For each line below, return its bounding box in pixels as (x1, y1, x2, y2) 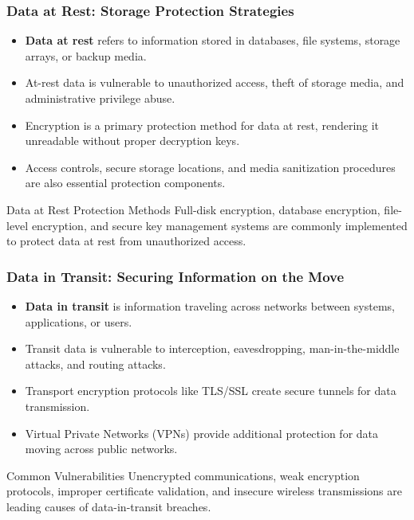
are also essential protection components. (25, 174, 226, 191)
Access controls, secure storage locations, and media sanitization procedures (25, 158, 396, 175)
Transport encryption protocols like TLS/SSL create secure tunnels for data (25, 382, 396, 399)
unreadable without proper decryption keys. (25, 132, 240, 149)
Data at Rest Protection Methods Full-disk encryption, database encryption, (6, 201, 380, 217)
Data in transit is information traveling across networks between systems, (25, 297, 395, 314)
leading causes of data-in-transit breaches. (6, 498, 211, 514)
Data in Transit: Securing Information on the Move (6, 266, 345, 286)
